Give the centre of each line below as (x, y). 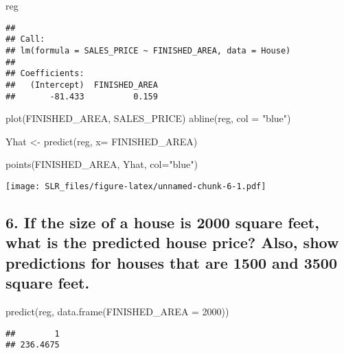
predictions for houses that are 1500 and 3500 (172, 262)
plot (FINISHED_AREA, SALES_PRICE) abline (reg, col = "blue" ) (148, 118)
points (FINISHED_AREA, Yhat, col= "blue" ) (102, 164)
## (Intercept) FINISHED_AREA (82, 85)
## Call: (25, 39)
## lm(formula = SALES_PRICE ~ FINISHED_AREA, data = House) (148, 50)
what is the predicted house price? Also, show (172, 242)
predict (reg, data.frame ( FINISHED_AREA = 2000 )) (117, 311)
